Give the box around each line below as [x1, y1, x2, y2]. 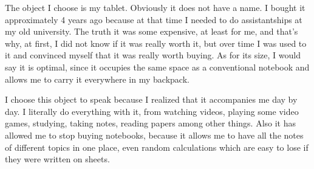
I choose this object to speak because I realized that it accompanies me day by [5, 93, 298, 106]
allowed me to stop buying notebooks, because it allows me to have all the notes [5, 128, 304, 141]
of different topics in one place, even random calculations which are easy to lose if [5, 140, 309, 153]
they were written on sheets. [5, 153, 110, 165]
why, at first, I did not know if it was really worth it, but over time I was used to [5, 36, 307, 49]
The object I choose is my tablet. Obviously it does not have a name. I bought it [5, 1, 305, 13]
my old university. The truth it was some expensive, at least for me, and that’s [5, 25, 298, 38]
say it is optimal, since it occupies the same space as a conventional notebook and [5, 60, 310, 73]
